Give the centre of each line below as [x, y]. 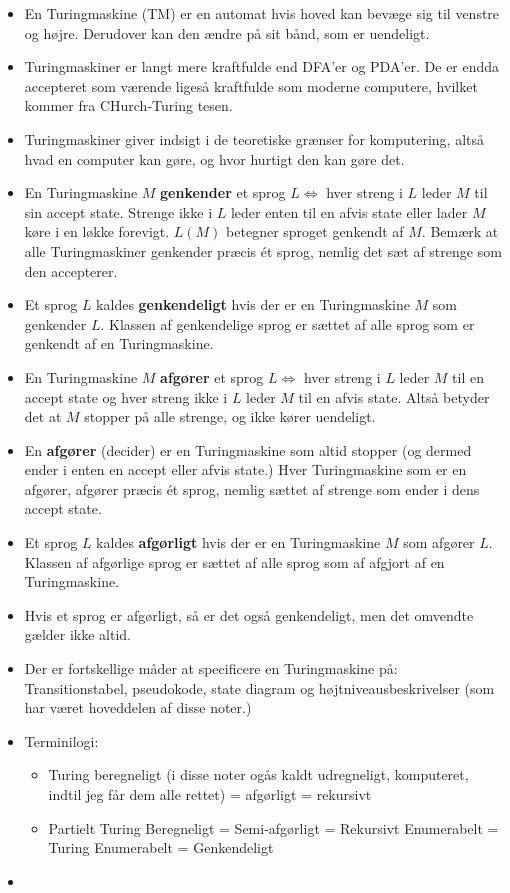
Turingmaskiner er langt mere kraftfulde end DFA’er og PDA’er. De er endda [262, 66]
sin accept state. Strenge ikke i [118, 211]
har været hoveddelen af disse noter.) [138, 707]
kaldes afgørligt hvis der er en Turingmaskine [238, 542]
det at [43, 416]
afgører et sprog [212, 376]
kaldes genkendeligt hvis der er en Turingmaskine [253, 304]
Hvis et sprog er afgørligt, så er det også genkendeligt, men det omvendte [249, 614]
